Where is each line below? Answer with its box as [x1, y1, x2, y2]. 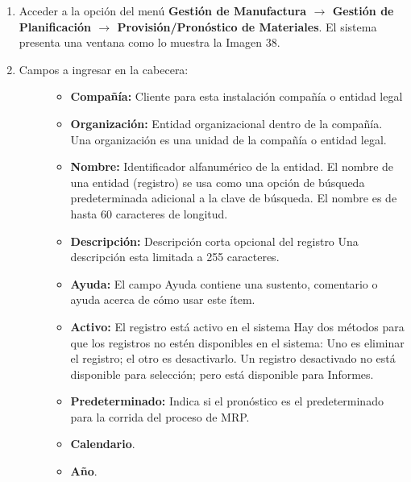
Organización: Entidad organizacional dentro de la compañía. [70, 114, 383, 131]
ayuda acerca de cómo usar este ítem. [70, 291, 255, 308]
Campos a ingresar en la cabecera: [19, 60, 189, 77]
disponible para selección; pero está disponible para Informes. [70, 365, 374, 382]
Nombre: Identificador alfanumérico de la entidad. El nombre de [70, 158, 394, 175]
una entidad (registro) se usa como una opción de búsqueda [70, 173, 365, 190]
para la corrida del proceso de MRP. [70, 408, 250, 425]
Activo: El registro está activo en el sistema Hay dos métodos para [70, 318, 405, 334]
